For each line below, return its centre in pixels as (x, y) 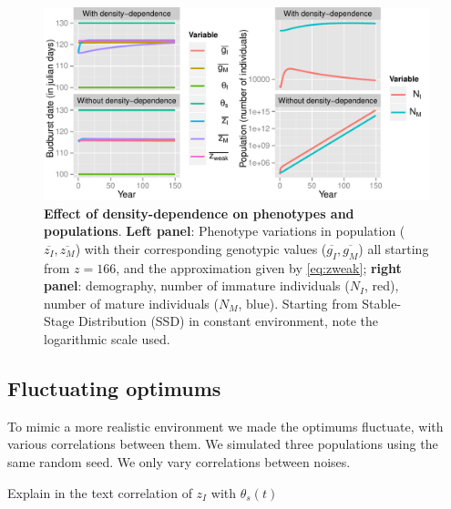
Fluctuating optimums (114, 387)
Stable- (382, 303)
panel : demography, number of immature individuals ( (197, 285)
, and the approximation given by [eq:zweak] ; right (259, 267)
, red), (382, 285)
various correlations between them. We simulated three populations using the (223, 444)
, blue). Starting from (298, 303)
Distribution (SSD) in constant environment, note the (228, 321)
